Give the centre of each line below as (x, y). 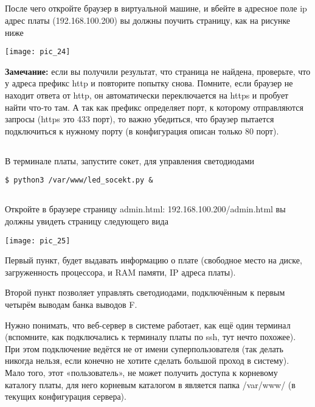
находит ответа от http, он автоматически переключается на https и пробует (147, 95)
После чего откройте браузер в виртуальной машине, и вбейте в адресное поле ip (156, 8)
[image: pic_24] (38, 52)
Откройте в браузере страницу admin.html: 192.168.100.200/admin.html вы (145, 209)
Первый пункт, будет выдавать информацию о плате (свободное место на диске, (154, 260)
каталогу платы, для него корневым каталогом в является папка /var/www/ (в (150, 384)
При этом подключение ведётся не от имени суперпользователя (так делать (144, 348)
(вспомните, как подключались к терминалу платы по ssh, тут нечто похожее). (151, 337)
